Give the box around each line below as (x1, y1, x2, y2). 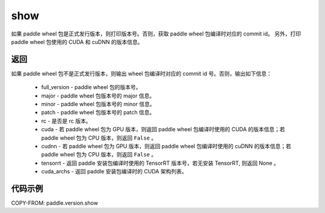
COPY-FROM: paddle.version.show (11, 199, 99, 207)
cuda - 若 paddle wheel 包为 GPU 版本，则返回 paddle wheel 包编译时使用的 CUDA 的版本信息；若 (41, 126, 285, 133)
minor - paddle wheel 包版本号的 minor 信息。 (41, 100, 155, 108)
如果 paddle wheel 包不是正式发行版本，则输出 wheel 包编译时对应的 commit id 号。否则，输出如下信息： (11, 70, 272, 77)
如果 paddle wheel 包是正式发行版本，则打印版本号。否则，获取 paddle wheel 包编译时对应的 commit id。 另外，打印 (11, 30, 301, 37)
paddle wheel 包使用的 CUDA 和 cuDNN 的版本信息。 (11, 38, 143, 45)
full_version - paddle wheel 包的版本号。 (41, 84, 141, 91)
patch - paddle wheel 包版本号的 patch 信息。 (41, 109, 155, 116)
